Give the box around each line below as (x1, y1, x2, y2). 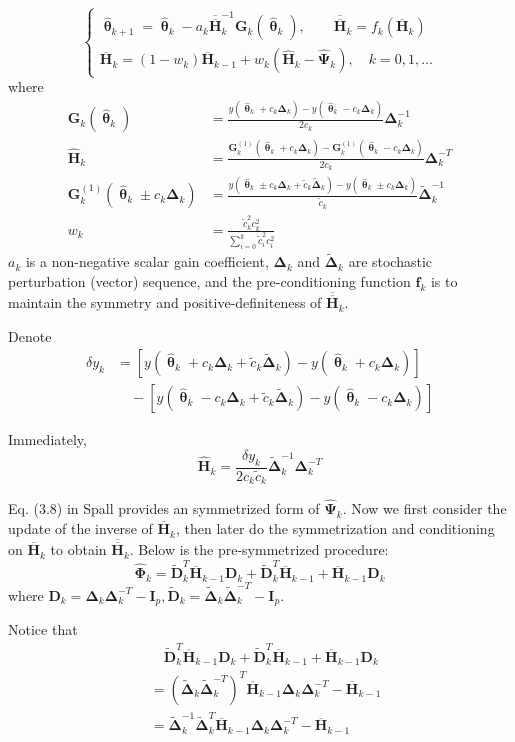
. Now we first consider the (342, 498, 507, 519)
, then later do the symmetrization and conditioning (175, 518, 495, 539)
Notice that (8, 619, 78, 640)
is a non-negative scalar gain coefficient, (25, 251, 269, 272)
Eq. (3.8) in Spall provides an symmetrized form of (8, 498, 320, 519)
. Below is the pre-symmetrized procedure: (129, 539, 389, 560)
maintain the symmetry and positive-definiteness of (8, 292, 322, 313)
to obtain (50, 539, 107, 560)
